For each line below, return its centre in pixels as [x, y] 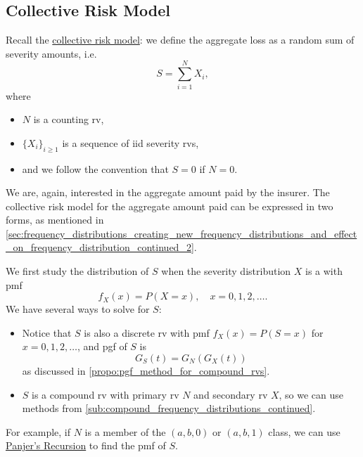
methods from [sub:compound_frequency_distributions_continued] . [169, 408]
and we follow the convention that [95, 168]
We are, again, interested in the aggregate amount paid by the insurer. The [168, 192]
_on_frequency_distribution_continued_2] [100, 247]
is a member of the [125, 431]
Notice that [47, 332]
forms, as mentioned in [55, 220]
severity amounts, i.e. [51, 53]
